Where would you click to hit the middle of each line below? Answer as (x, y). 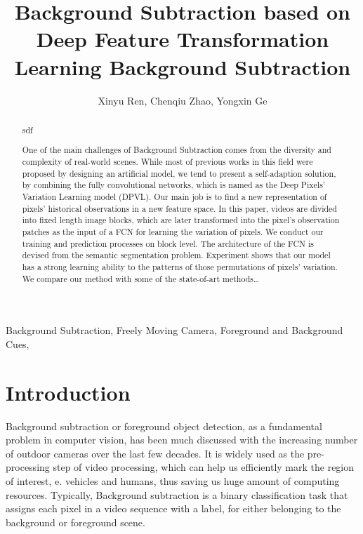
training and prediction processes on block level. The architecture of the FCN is (168, 243)
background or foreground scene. (75, 522)
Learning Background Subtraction (183, 66)
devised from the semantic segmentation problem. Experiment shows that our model (176, 255)
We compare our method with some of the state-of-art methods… (141, 278)
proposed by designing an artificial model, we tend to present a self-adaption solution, (179, 173)
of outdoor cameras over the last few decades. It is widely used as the (155, 453)
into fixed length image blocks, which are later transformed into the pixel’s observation (181, 220)
